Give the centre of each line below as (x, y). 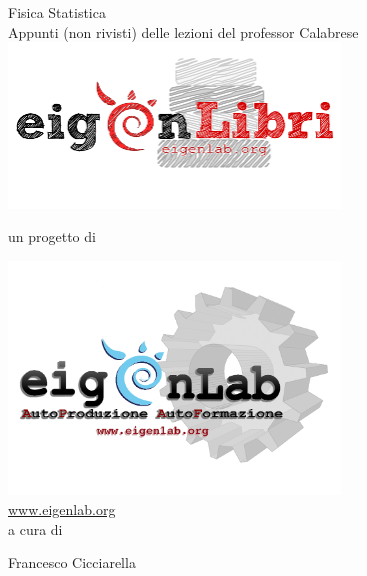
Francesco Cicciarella (72, 562)
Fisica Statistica (57, 12)
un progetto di (52, 236)
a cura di (35, 528)
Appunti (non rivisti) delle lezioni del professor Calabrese (183, 31)
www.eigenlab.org (62, 509)
